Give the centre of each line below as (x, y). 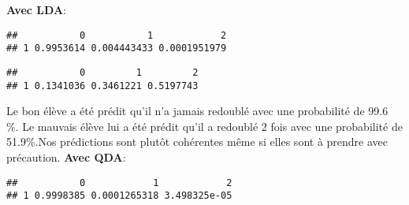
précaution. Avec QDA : (66, 157)
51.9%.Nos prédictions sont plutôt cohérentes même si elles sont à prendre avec (197, 142)
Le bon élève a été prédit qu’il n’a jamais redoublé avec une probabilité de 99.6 (197, 111)
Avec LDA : (36, 9)
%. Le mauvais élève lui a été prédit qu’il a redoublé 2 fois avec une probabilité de (204, 126)
